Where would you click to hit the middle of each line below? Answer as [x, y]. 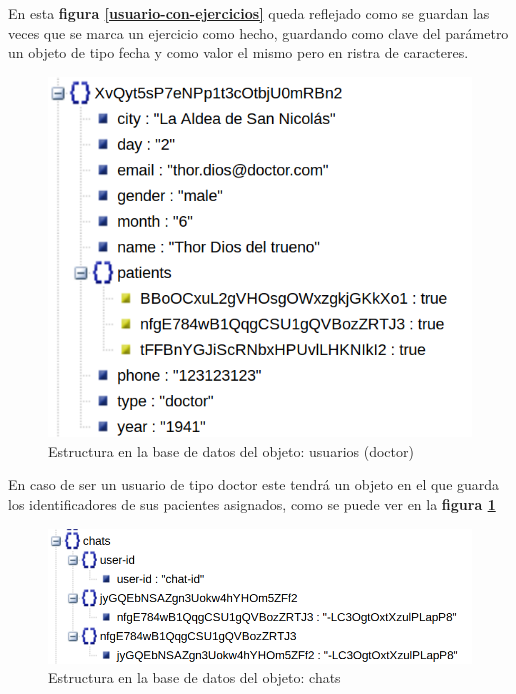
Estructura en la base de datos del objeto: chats [194, 677]
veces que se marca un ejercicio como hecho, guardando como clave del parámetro [258, 32]
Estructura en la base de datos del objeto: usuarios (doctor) [231, 450]
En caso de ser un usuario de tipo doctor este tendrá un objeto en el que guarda [254, 484]
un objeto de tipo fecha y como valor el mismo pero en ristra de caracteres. [238, 52]
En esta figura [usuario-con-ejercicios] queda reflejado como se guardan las [249, 13]
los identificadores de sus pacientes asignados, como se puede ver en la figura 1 [252, 504]
